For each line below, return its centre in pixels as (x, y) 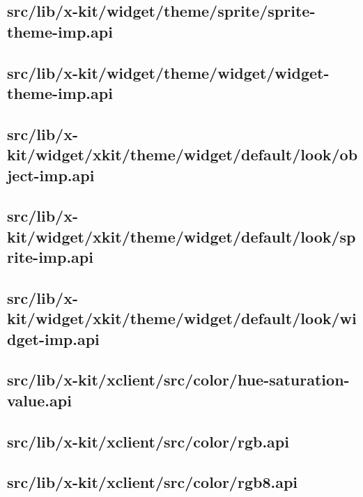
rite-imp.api (50, 257)
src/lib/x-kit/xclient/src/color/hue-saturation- (178, 380)
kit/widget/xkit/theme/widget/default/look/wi (182, 318)
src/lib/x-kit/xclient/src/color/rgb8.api (153, 482)
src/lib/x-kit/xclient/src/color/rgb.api (148, 441)
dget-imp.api (53, 338)
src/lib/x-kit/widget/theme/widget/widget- (168, 72)
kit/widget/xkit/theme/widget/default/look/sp (181, 236)
